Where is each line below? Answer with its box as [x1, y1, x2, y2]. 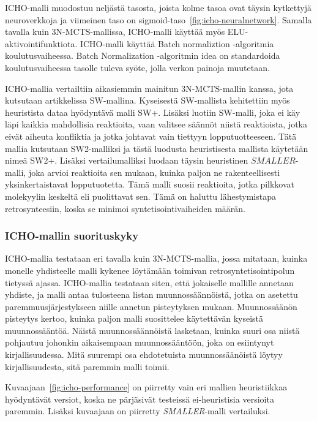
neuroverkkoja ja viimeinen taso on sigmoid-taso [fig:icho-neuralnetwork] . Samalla [5, 13, 312, 26]
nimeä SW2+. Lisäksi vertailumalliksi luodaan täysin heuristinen [5, 154, 248, 167]
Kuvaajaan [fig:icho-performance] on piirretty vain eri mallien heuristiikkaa [5, 381, 288, 393]
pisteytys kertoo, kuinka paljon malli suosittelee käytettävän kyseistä [5, 312, 264, 325]
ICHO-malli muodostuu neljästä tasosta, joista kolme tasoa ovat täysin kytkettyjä [5, 1, 312, 13]
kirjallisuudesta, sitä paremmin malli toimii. [5, 360, 170, 373]
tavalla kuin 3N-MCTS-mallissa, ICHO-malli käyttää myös [5, 25, 225, 38]
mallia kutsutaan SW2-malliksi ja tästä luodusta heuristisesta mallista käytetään [5, 142, 308, 154]
